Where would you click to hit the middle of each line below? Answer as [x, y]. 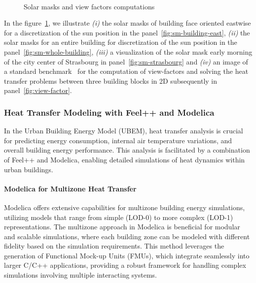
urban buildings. [29, 169]
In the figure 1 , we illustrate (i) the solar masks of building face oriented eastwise [128, 23]
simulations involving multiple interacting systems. [80, 275]
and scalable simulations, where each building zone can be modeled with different [127, 236]
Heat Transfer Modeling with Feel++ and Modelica [109, 112]
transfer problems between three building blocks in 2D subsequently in [111, 80]
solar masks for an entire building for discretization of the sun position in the [121, 42]
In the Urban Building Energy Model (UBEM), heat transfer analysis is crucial [124, 131]
